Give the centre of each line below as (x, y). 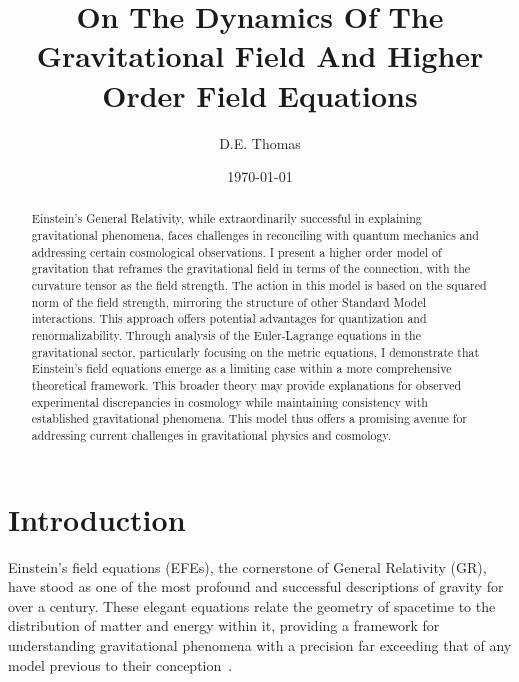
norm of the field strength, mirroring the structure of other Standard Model (228, 301)
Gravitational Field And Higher (260, 55)
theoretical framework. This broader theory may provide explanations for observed (246, 385)
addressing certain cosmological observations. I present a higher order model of (236, 251)
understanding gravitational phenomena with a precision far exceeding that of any (260, 644)
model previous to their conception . (120, 664)
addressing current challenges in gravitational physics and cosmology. (211, 435)
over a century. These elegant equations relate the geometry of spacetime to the (252, 605)
